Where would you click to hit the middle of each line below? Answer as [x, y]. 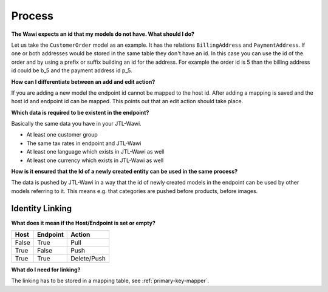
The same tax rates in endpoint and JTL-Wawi [84, 143]
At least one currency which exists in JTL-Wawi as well [95, 160]
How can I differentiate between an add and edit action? [83, 81]
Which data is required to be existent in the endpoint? [80, 112]
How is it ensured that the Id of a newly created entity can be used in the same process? [125, 171]
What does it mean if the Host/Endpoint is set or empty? [84, 223]
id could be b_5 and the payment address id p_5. [72, 70]
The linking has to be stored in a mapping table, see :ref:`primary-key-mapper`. [110, 281]
